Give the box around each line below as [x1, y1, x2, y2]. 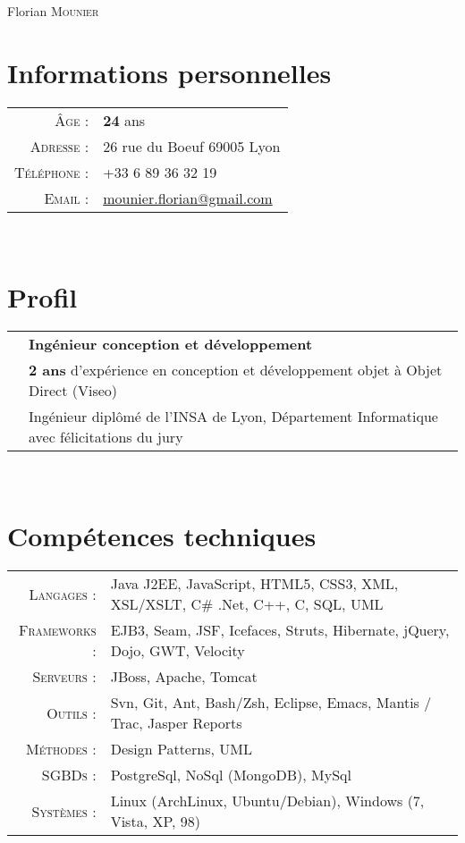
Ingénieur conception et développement [29, 333, 313, 355]
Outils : [46, 702, 97, 723]
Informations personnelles [7, 54, 332, 90]
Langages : [29, 583, 97, 604]
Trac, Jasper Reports [110, 712, 242, 734]
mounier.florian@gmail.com [103, 187, 273, 208]
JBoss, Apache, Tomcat [110, 666, 258, 687]
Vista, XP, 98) [110, 811, 200, 832]
